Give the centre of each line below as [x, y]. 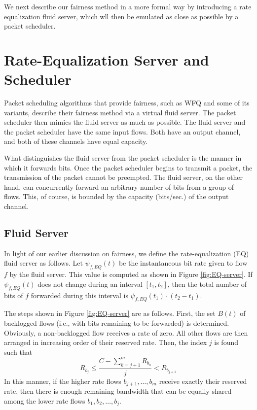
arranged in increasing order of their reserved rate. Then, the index [106, 342]
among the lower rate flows [45, 400]
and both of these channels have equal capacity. [76, 141]
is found [226, 342]
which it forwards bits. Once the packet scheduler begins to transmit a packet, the [128, 167]
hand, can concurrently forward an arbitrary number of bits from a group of [119, 187]
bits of [14, 295]
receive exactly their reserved [203, 381]
